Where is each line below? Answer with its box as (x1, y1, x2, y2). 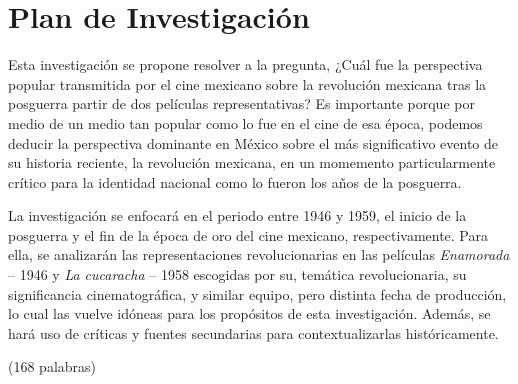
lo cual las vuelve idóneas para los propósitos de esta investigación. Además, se (8, 303, 491, 324)
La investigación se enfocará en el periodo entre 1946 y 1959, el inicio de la (8, 205, 467, 226)
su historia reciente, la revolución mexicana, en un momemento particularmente (8, 152, 496, 173)
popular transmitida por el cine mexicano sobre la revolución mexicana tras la (8, 73, 487, 94)
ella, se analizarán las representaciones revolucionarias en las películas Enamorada (8, 244, 510, 265)
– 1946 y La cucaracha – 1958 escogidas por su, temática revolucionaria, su (8, 264, 467, 285)
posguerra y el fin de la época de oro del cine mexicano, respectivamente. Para (8, 224, 489, 245)
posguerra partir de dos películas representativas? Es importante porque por (8, 93, 475, 114)
